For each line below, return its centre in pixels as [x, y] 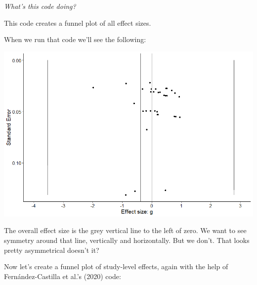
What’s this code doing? [40, 6]
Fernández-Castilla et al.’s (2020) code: [63, 276]
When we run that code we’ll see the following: [75, 39]
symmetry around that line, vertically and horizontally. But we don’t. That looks [127, 240]
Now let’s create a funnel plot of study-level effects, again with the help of [116, 266]
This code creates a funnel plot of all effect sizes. [78, 23]
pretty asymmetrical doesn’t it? [52, 250]
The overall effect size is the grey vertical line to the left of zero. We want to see [125, 230]
